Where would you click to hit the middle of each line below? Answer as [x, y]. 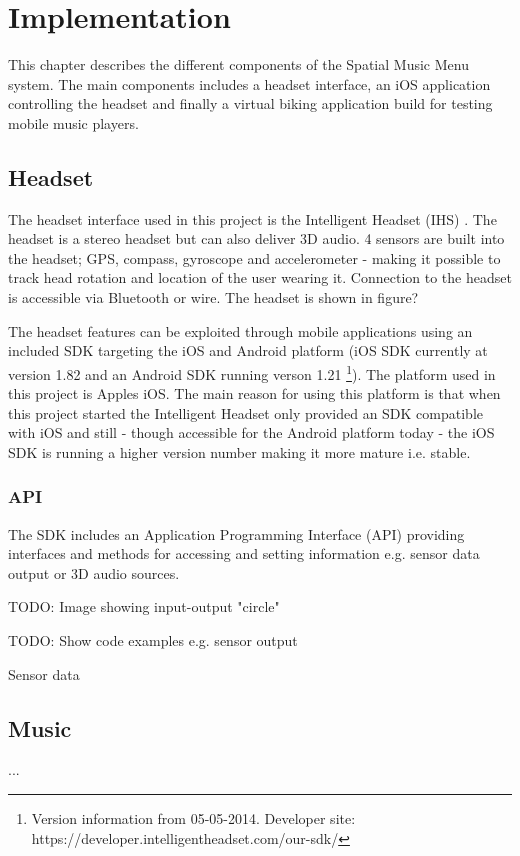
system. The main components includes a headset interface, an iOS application [249, 83]
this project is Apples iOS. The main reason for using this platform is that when [254, 393]
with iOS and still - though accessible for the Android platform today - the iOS [251, 432]
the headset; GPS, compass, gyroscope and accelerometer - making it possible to [254, 257]
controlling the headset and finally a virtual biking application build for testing [250, 103]
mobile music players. [73, 122]
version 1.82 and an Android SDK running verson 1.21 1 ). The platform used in [252, 372]
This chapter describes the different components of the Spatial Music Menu [238, 64]
